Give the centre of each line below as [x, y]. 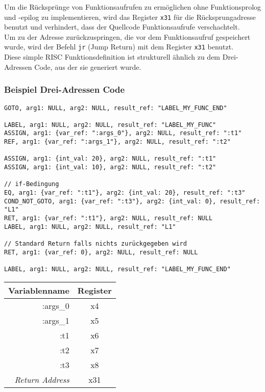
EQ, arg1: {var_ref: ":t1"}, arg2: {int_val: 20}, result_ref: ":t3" [125, 193]
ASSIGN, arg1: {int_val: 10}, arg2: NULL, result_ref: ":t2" [110, 167]
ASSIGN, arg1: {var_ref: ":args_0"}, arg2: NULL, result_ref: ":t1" [123, 133]
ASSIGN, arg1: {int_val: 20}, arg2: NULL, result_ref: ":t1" [110, 159]
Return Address [42, 379]
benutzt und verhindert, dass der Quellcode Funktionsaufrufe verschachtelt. [122, 27]
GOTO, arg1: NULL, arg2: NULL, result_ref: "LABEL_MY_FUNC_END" [116, 108]
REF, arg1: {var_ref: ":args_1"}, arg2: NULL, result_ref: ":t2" [117, 142]
